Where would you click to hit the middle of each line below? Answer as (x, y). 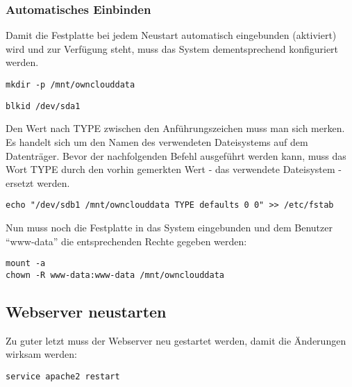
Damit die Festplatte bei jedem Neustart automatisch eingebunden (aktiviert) (171, 35)
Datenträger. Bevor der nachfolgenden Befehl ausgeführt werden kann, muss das (176, 155)
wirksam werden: (41, 354)
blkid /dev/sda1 (43, 106)
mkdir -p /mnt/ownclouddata (70, 85)
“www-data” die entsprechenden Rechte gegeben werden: (126, 241)
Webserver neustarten (86, 311)
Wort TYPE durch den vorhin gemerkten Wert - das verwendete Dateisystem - (174, 169)
